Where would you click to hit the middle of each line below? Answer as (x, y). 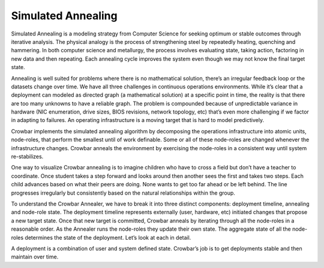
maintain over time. (35, 257)
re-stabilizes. (27, 157)
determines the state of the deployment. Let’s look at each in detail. (108, 237)
